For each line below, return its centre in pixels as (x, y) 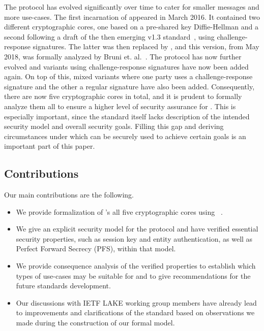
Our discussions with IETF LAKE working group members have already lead (136, 302)
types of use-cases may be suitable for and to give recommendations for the (133, 275)
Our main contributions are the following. (69, 195)
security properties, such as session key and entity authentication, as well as (134, 238)
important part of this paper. (50, 146)
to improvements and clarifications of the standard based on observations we (135, 312)
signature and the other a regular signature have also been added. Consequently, (129, 86)
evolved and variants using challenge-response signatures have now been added (126, 66)
